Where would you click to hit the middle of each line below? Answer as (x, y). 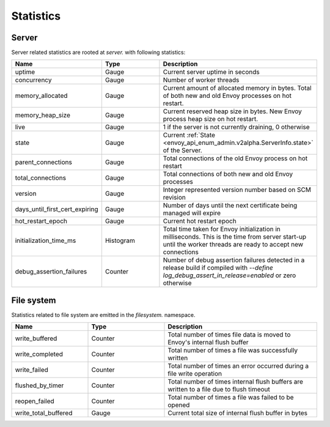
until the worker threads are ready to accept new (233, 245)
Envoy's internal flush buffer (208, 343)
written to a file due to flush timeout (219, 390)
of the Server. (183, 150)
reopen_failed (35, 401)
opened (179, 405)
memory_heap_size (42, 115)
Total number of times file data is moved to (229, 335)
